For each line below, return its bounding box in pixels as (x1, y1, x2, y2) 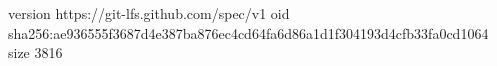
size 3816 (8, 42, 63, 63)
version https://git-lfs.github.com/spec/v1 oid (8, 3, 290, 23)
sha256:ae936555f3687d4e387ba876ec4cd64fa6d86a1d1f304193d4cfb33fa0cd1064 (8, 22, 489, 43)
